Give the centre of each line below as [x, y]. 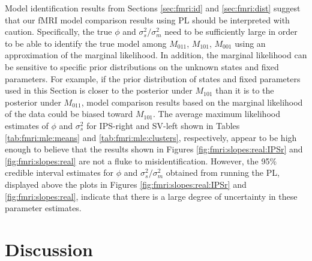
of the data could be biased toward [69, 114]
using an [250, 43]
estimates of [27, 125]
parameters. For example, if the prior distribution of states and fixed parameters [153, 78]
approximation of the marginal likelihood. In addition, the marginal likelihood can [156, 55]
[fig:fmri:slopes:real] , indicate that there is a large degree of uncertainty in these [151, 196]
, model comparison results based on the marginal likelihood [192, 102]
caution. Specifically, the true [58, 31]
